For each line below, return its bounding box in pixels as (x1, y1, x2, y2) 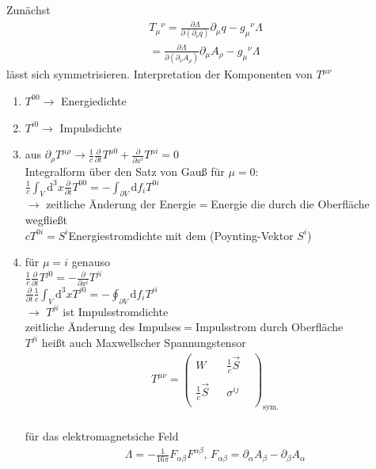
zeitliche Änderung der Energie (46, 196, 196, 212)
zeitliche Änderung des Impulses (25, 318, 181, 335)
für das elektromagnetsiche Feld (25, 428, 179, 444)
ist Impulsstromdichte (63, 303, 169, 319)
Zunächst (6, 2, 51, 17)
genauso (71, 254, 110, 270)
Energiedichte (60, 92, 127, 109)
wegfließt (25, 212, 68, 228)
